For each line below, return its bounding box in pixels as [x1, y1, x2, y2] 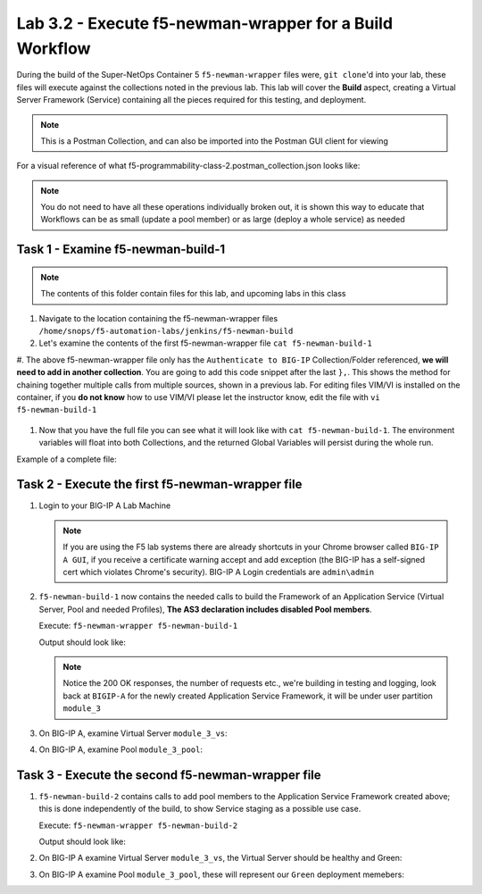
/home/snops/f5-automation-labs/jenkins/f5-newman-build [38, 326, 294, 337]
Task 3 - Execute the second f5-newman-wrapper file [16, 767, 321, 782]
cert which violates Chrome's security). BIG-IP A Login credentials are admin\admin [62, 567, 375, 578]
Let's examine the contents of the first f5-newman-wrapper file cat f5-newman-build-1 [38, 338, 372, 348]
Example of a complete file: [16, 454, 118, 464]
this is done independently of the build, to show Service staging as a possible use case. [38, 804, 361, 815]
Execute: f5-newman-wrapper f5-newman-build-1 [38, 621, 238, 631]
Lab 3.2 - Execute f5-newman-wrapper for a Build [16, 13, 393, 33]
